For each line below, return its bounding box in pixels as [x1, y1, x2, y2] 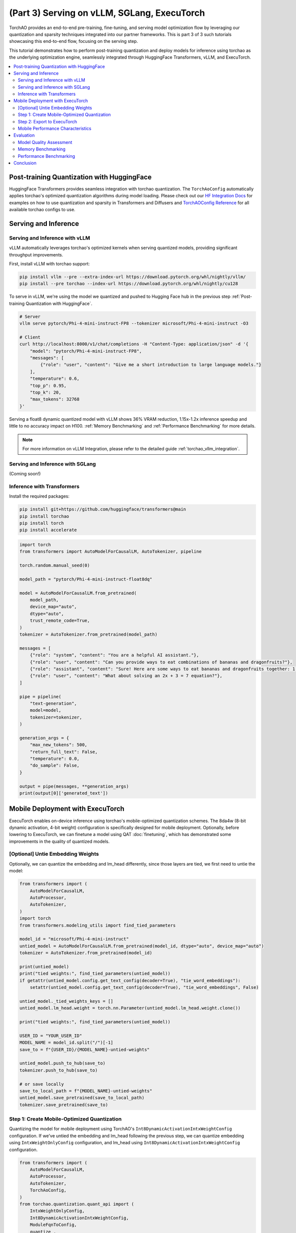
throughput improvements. [9, 252, 64, 257]
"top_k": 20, [30, 390, 62, 396]
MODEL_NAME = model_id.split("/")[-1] [19, 1040, 113, 1046]
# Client [19, 334, 41, 340]
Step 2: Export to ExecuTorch [18, 118, 77, 124]
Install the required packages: [9, 493, 70, 499]
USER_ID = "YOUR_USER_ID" [19, 1033, 82, 1038]
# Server [19, 314, 41, 319]
